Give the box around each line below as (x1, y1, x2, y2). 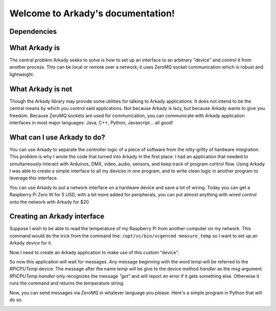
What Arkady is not (9, 84, 73, 93)
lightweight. (9, 71, 34, 77)
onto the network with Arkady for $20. (9, 198, 90, 205)
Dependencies (9, 27, 57, 36)
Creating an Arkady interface (9, 212, 105, 221)
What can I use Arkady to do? (9, 133, 105, 142)
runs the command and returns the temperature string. (9, 280, 125, 286)
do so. (9, 297, 23, 303)
